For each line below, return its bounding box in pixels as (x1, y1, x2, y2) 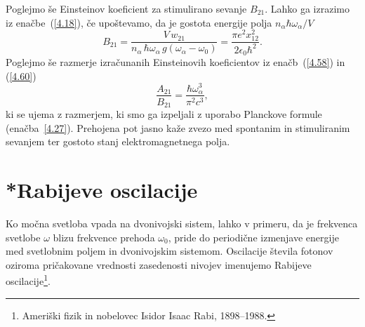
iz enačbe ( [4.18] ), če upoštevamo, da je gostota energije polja (6, 15, 272, 29)
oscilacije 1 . (6, 272, 51, 288)
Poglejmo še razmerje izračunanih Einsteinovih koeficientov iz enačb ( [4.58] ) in (6, 55, 345, 69)
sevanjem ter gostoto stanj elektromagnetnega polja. (6, 134, 230, 149)
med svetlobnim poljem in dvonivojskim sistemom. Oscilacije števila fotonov (6, 243, 333, 258)
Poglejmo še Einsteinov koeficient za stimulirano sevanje (6, 1, 247, 15)
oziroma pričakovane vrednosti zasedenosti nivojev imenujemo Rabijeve (6, 257, 312, 272)
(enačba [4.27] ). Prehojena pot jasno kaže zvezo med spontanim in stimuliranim (6, 120, 350, 135)
